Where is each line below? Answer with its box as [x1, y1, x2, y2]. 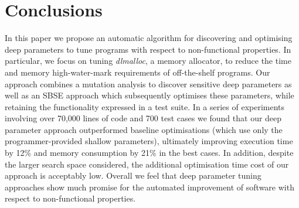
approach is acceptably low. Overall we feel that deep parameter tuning [5, 169, 261, 182]
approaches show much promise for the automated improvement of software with [5, 180, 294, 193]
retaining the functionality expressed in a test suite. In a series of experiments [5, 100, 285, 112]
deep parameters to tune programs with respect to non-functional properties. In [5, 43, 291, 55]
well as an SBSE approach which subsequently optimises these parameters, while [5, 89, 294, 101]
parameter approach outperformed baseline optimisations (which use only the [5, 123, 283, 135]
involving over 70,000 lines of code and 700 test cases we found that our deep [5, 112, 282, 124]
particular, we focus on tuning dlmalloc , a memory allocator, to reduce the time [5, 54, 291, 67]
